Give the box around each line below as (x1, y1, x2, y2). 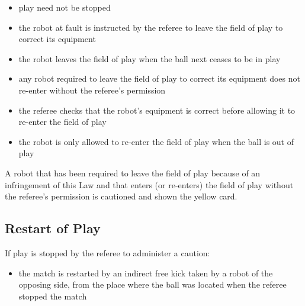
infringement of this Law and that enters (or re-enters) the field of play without (5, 178, 294, 191)
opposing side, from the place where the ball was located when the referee (18, 278, 287, 291)
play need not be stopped (18, 1, 111, 13)
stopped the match (18, 289, 87, 302)
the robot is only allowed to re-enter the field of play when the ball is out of (18, 135, 294, 147)
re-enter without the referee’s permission (18, 83, 166, 96)
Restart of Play (5, 219, 101, 237)
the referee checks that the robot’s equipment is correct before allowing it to (18, 104, 296, 116)
